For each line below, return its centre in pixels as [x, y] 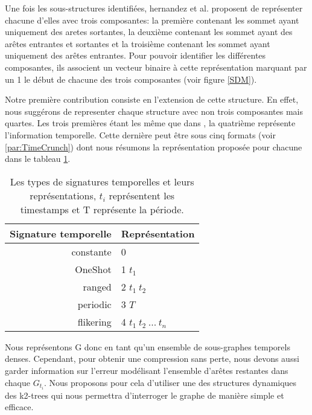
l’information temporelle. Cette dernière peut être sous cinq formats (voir [140, 134]
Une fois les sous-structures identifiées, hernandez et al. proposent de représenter [154, 8]
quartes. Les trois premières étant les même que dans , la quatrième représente [150, 123]
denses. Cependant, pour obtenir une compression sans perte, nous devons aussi [152, 359]
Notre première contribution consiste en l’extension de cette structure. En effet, [152, 99]
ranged [97, 286]
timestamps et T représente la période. [102, 209]
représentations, [63, 195]
